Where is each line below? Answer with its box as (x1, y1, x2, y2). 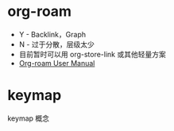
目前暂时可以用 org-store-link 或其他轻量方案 (18, 49, 166, 59)
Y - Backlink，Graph (18, 29, 87, 39)
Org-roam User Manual (18, 58, 95, 67)
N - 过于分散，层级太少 (18, 39, 95, 49)
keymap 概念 (7, 114, 49, 123)
